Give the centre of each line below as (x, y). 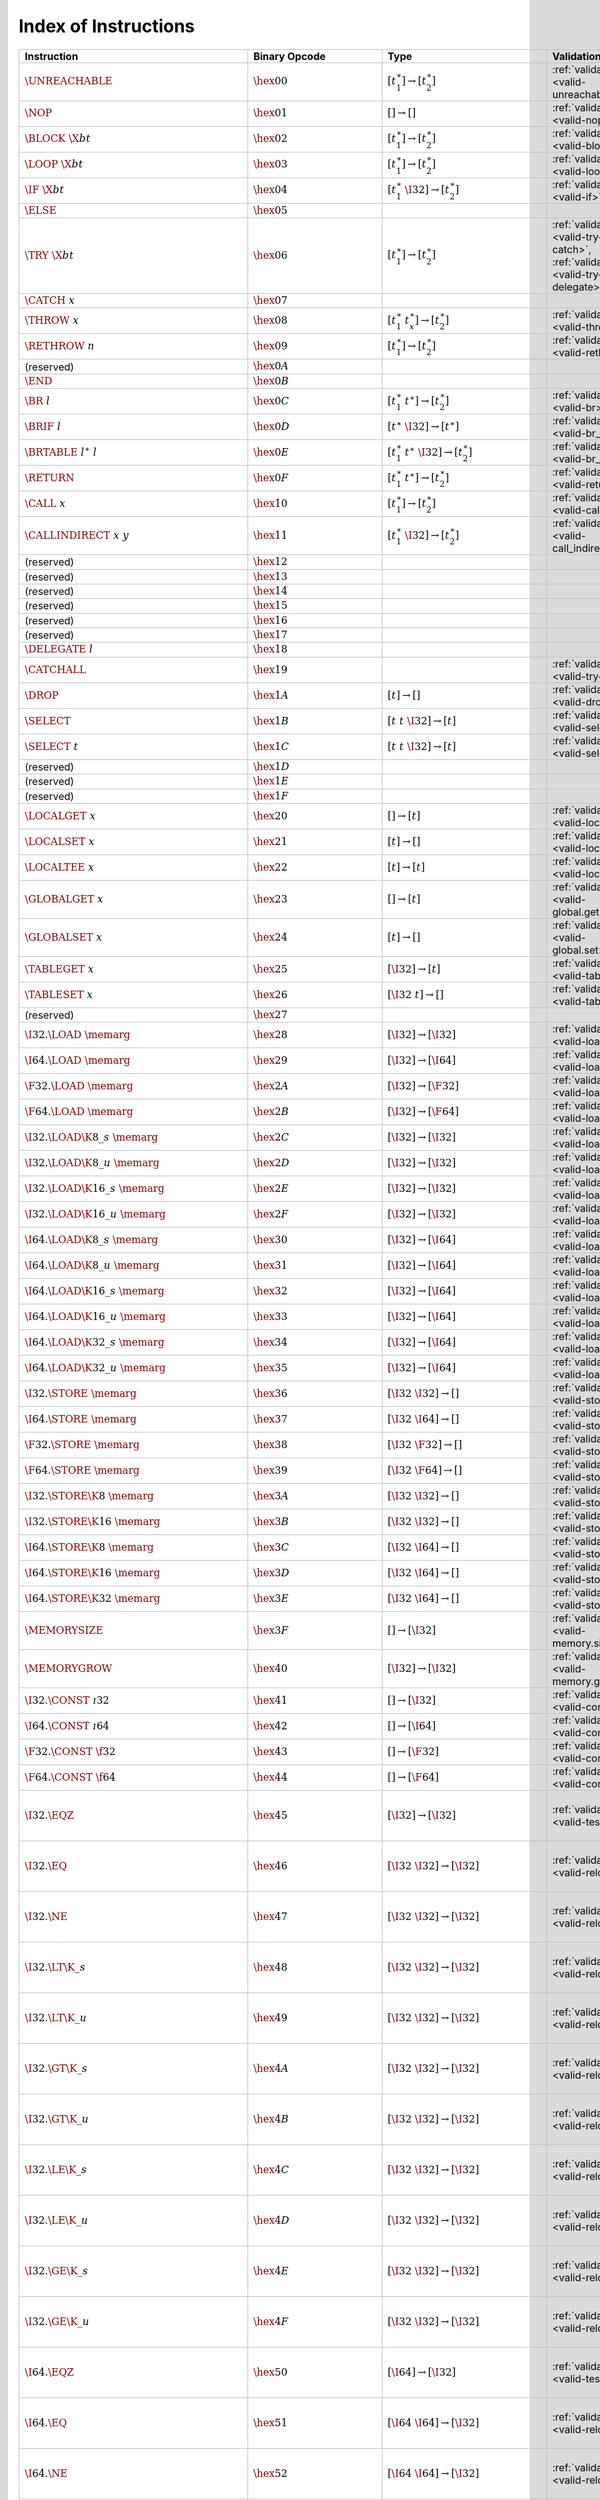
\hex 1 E (271, 781)
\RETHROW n (59, 346)
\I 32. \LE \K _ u (56, 2220)
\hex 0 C (271, 400)
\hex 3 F (271, 1630)
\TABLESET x (59, 994)
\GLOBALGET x (64, 898)
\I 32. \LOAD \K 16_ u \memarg (95, 1214)
